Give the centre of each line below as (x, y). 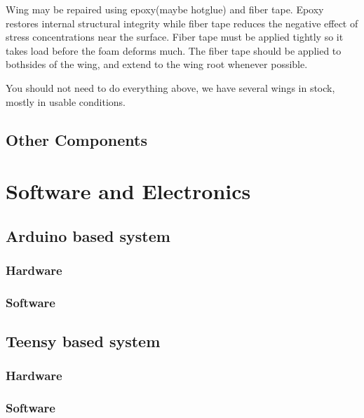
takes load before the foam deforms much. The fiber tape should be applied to (174, 50)
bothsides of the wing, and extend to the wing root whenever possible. (157, 64)
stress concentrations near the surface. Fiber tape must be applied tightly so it (175, 37)
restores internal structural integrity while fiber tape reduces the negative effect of (182, 23)
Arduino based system (88, 235)
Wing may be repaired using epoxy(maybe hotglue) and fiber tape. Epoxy (165, 9)
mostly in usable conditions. (66, 101)
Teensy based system (83, 341)
